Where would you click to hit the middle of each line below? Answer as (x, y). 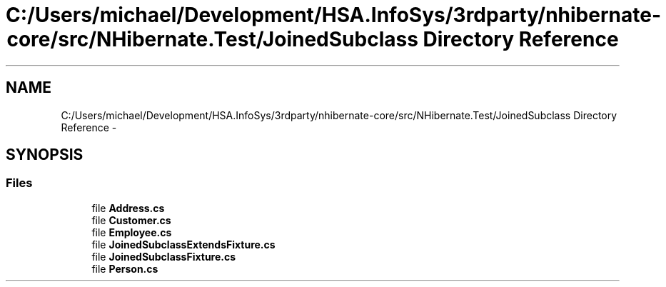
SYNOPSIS (45, 155)
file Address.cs (128, 208)
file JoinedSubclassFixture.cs (164, 256)
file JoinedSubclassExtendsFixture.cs (183, 244)
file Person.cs (125, 268)
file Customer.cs (131, 220)
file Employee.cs (132, 232)
